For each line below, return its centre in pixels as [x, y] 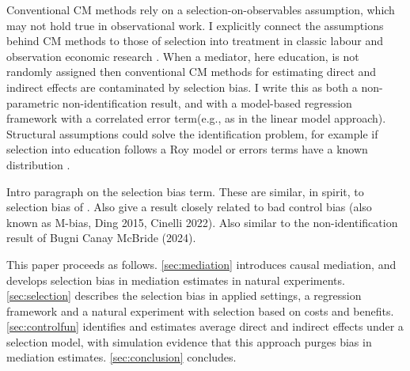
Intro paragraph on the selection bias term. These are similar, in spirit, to [185, 191]
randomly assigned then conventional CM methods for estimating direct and [192, 72]
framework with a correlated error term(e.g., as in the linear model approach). [196, 118]
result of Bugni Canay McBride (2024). [101, 238]
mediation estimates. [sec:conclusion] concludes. [121, 357]
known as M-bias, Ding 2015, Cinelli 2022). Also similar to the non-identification [202, 222]
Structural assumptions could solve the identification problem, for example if [192, 133]
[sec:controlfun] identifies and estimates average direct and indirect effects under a [205, 326]
